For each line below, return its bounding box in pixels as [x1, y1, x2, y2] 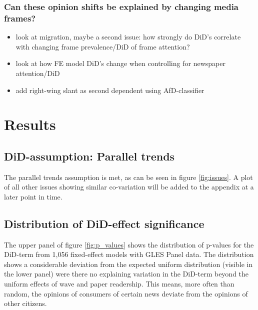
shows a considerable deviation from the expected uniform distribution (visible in [4, 258, 253, 269]
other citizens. [4, 298, 47, 308]
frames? [4, 11, 36, 24]
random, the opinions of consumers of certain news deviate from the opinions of [4, 288, 248, 298]
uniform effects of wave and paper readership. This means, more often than [4, 278, 234, 289]
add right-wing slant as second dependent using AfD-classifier [15, 84, 204, 95]
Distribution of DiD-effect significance [4, 215, 204, 231]
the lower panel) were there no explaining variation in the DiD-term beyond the [4, 268, 249, 279]
